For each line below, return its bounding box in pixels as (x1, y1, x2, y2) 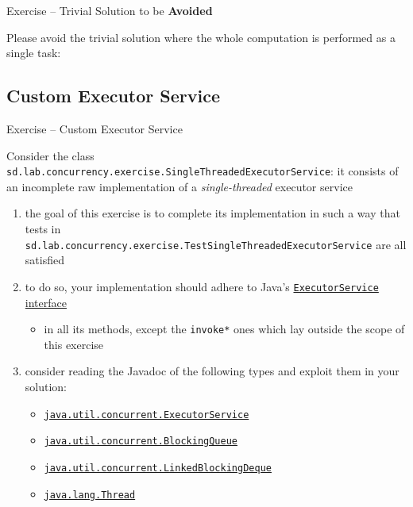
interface (25, 294, 67, 310)
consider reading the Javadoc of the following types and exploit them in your (25, 363, 399, 379)
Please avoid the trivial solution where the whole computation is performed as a (6, 29, 396, 45)
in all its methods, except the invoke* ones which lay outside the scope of (44, 321, 405, 337)
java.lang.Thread (44, 489, 136, 501)
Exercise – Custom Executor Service (6, 120, 183, 136)
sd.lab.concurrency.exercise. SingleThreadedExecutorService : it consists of (6, 163, 399, 179)
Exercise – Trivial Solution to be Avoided (6, 2, 213, 18)
